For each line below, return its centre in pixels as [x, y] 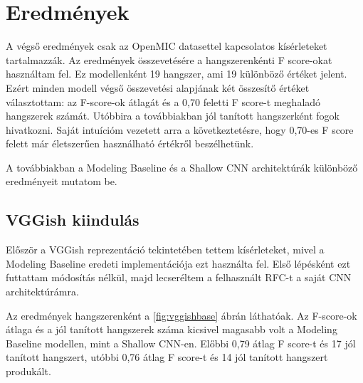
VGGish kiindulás [73, 220]
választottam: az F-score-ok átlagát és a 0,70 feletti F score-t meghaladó [163, 101]
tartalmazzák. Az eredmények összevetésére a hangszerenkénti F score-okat [169, 59]
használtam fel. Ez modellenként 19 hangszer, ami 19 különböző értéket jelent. [177, 74]
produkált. [28, 371]
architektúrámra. [42, 292]
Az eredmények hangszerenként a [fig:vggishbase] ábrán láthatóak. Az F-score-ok [181, 315]
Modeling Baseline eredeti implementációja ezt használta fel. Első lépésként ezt [178, 263]
